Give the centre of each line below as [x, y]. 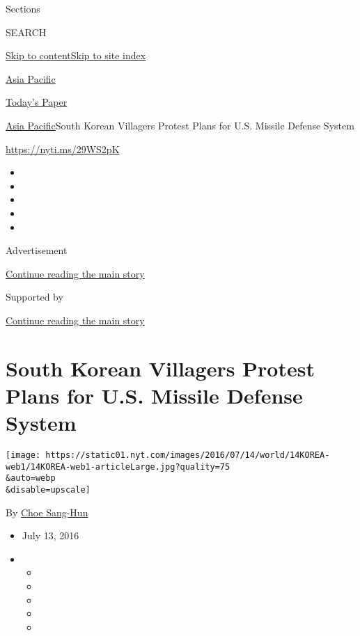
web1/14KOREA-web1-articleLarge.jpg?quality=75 [118, 467]
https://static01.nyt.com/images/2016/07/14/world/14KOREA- [188, 455]
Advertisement [37, 250]
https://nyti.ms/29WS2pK [63, 149]
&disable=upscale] [48, 490]
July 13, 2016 [50, 535]
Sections [23, 8]
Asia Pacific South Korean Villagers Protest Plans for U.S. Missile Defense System [180, 125]
